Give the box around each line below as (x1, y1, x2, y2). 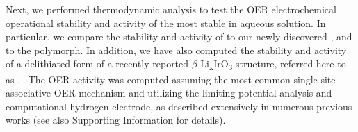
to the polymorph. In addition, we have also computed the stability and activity (6, 42, 347, 57)
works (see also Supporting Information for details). (6, 113, 226, 127)
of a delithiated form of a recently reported (6, 56, 189, 71)
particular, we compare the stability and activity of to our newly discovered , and (6, 29, 352, 44)
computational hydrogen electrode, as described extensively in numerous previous (6, 99, 352, 113)
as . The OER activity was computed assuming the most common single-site (6, 72, 336, 86)
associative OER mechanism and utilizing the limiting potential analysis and (6, 85, 332, 100)
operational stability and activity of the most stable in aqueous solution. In (6, 15, 326, 30)
